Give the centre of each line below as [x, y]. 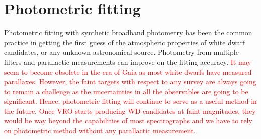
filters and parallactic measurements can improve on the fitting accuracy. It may [128, 62]
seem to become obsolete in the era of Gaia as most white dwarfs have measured [128, 72]
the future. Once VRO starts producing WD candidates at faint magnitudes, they [130, 111]
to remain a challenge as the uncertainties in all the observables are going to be [126, 91]
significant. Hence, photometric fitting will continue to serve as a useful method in [130, 101]
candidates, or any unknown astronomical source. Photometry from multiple [121, 52]
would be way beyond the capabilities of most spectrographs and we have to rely [128, 121]
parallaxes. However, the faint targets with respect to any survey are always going [130, 82]
